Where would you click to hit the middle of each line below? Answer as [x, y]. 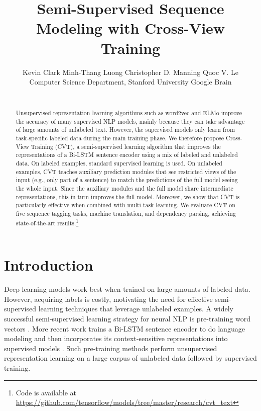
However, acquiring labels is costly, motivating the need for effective [108, 299]
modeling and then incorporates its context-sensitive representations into [116, 338]
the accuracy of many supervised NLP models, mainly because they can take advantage [130, 121]
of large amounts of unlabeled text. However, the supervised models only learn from [125, 130]
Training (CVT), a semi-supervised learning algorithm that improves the [126, 146]
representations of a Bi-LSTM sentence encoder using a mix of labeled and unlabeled [127, 155]
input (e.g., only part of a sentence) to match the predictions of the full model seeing [127, 180]
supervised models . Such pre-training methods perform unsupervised [111, 348]
